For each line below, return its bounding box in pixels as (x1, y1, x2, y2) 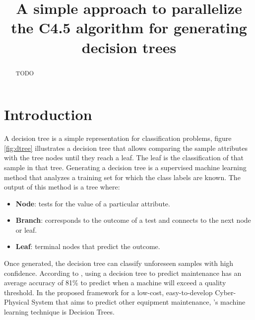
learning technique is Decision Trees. (4, 307, 115, 317)
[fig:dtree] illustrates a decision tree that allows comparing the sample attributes (4, 142, 248, 153)
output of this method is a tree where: (4, 182, 120, 192)
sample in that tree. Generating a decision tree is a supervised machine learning (4, 162, 247, 172)
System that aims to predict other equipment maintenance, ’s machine (31, 297, 246, 307)
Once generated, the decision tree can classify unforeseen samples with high (4, 258, 234, 268)
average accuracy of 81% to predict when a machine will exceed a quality (4, 277, 226, 288)
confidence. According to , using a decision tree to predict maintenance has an (4, 267, 242, 278)
